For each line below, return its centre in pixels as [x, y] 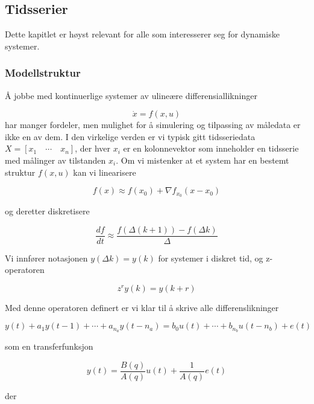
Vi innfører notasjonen [46, 258]
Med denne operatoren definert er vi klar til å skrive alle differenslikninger [142, 307]
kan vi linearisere [105, 172]
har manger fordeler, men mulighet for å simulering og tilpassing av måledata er [153, 125]
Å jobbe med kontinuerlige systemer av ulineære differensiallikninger [131, 95]
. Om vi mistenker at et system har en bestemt [203, 160]
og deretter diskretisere [47, 211]
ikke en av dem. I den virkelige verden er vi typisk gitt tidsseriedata [130, 136]
